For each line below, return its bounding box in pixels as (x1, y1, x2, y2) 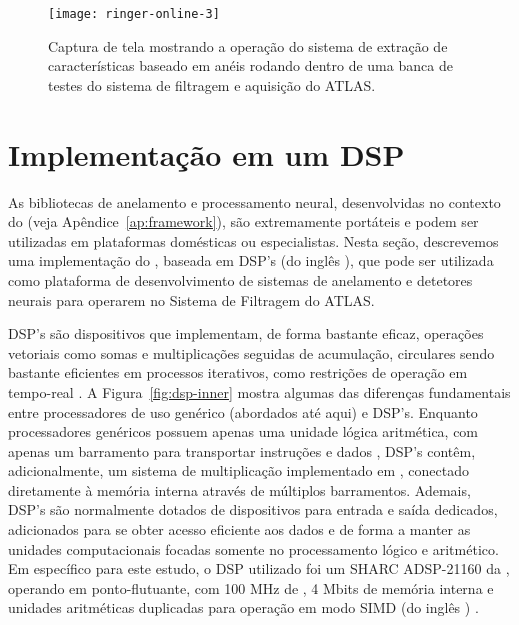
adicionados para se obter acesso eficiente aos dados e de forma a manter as (8, 519, 471, 540)
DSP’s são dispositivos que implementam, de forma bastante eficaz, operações (8, 323, 484, 344)
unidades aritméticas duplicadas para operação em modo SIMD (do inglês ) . (8, 597, 479, 618)
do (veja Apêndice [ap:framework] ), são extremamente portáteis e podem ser (8, 211, 479, 232)
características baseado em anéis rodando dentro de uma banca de (48, 55, 453, 76)
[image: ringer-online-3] (48, 7, 220, 21)
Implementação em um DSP (8, 133, 405, 174)
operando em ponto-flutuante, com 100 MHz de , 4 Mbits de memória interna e (8, 577, 494, 598)
